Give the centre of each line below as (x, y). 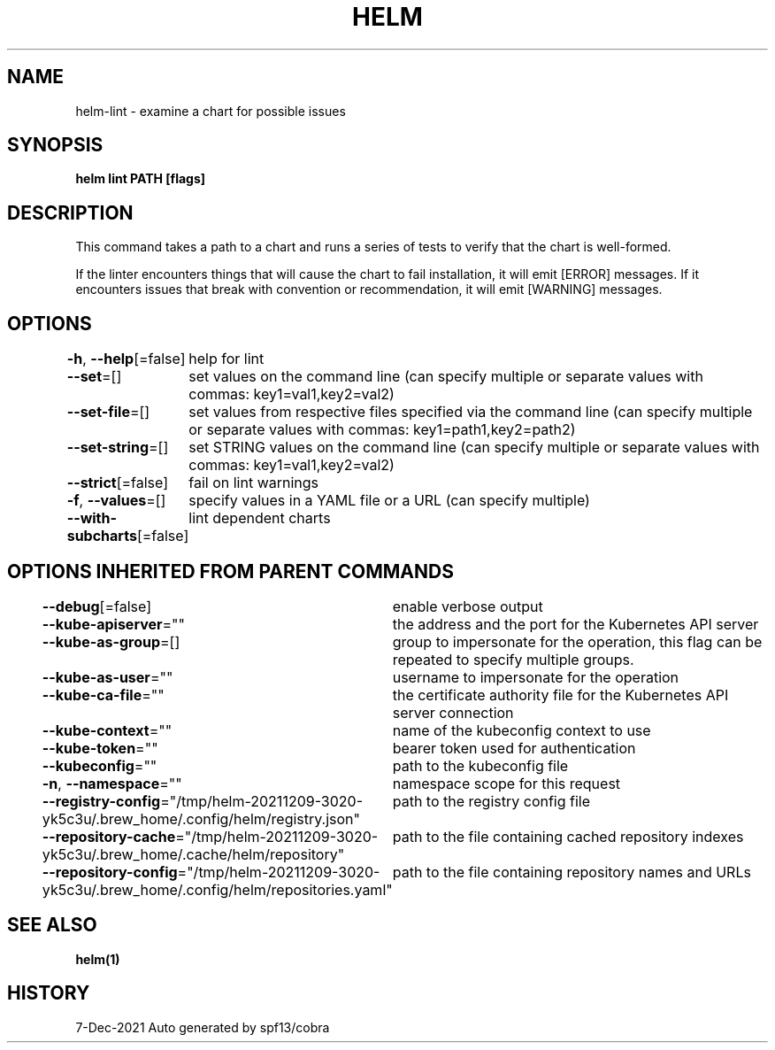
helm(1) (98, 959)
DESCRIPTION (70, 212)
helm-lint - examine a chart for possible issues (211, 111)
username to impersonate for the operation (536, 677)
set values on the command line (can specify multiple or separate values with (446, 377)
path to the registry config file (491, 801)
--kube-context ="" (107, 730)
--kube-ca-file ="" (103, 695)
